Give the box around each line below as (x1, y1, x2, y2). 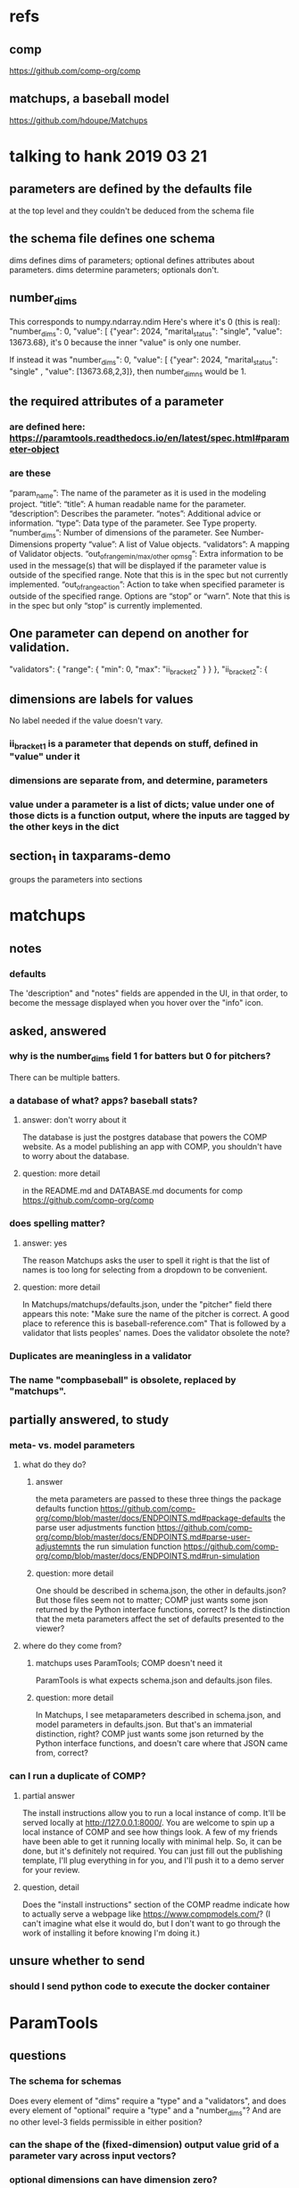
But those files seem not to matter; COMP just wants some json (35, 1595, 269, 1605)
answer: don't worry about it (21, 1115, 127, 1125)
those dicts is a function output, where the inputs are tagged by (9, 809, 290, 822)
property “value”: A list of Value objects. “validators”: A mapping (54, 539, 290, 550)
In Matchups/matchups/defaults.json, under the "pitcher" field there (21, 1298, 272, 1309)
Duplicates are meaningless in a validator (9, 1349, 192, 1362)
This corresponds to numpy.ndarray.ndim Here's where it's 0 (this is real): (9, 316, 281, 327)
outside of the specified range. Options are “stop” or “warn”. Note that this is (9, 591, 291, 601)
